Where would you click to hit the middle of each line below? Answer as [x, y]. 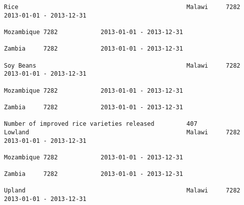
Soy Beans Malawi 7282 [122, 65]
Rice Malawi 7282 [122, 7]
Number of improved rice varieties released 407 [101, 124]
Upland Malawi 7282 [122, 191]
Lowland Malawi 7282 [122, 132]
